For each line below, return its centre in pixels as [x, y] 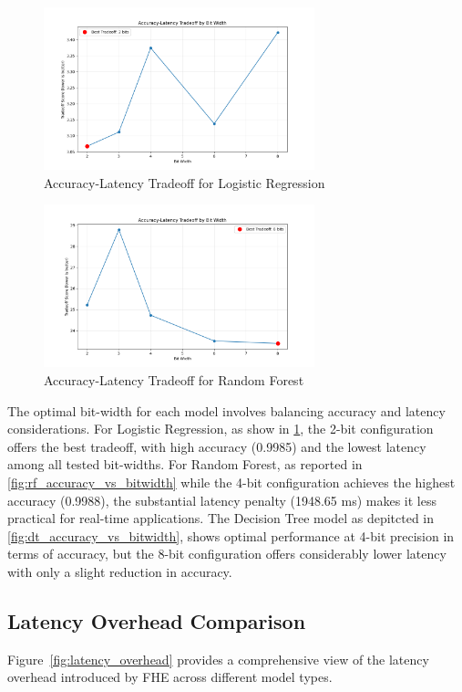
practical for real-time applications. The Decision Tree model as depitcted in [221, 518]
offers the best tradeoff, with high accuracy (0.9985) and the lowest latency [217, 446]
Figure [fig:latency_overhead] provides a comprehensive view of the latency [218, 659]
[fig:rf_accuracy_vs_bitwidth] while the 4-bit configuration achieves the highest [231, 482]
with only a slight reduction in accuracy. [120, 571]
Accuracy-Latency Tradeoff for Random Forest [174, 379]
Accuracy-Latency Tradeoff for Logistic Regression [185, 182]
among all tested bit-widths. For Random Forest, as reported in [185, 464]
